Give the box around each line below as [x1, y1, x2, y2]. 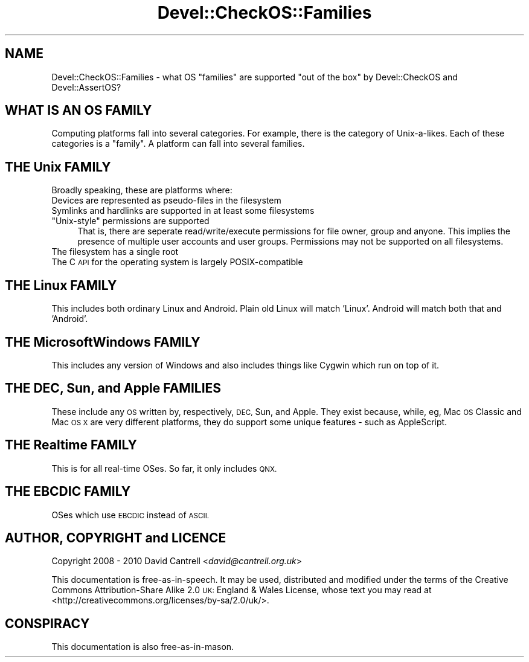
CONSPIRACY [5, 615, 90, 631]
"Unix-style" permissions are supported [51, 216, 210, 227]
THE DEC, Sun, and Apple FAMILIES [5, 381, 222, 396]
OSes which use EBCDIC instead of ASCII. [51, 509, 210, 520]
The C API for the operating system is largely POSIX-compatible [51, 257, 303, 268]
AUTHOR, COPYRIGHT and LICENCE [5, 530, 226, 545]
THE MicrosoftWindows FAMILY [5, 334, 200, 350]
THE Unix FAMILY [5, 159, 111, 175]
